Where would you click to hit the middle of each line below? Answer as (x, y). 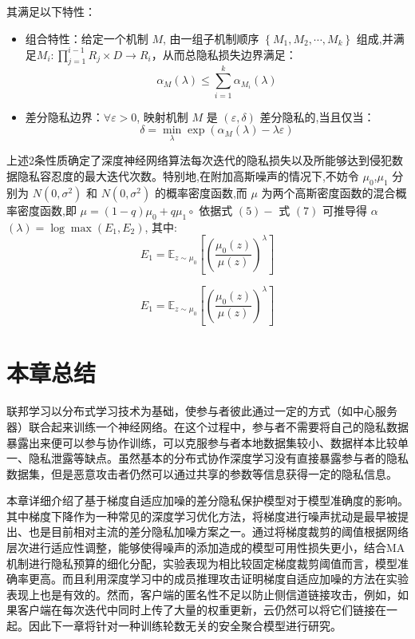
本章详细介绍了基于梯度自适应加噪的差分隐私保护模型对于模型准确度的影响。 (207, 500)
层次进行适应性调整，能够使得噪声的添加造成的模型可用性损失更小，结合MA (206, 548)
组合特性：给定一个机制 (87, 38)
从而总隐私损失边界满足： (229, 54)
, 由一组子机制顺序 (211, 38)
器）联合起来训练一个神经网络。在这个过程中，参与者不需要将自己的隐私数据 (207, 426)
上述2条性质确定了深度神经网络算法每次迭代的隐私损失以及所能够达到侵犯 (199, 160)
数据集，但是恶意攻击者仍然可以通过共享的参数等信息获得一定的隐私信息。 (202, 473)
